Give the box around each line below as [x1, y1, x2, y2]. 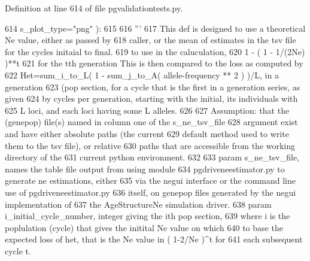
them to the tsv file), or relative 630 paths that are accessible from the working [5, 139, 296, 151]
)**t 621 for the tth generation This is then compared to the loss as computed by [5, 57, 303, 69]
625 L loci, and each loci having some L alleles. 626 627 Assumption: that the [5, 104, 290, 116]
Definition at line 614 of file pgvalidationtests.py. [5, 2, 183, 14]
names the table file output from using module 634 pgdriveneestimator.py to [5, 162, 285, 175]
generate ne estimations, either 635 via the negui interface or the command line [5, 174, 296, 187]
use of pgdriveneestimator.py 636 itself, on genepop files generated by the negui [5, 186, 296, 198]
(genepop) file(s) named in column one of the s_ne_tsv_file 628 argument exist [5, 116, 298, 128]
